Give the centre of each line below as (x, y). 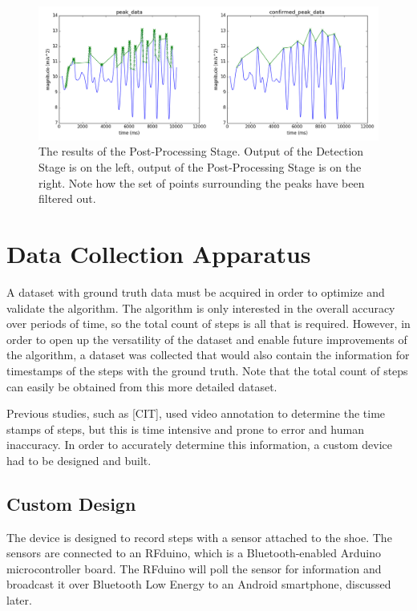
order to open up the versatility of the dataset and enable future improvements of (207, 339)
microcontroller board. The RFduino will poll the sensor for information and (194, 568)
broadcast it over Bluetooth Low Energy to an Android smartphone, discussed (199, 584)
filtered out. (67, 198)
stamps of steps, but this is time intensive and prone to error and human (185, 429)
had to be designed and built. (79, 460)
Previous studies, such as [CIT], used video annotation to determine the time (196, 413)
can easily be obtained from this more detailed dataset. (142, 386)
